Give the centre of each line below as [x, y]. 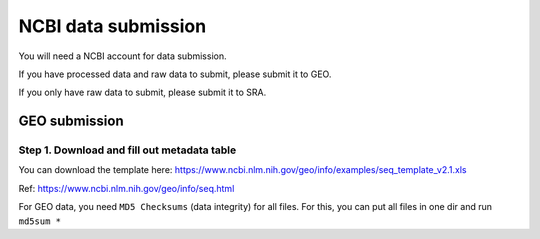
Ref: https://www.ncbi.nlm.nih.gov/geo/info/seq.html [126, 188]
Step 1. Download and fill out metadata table [127, 150]
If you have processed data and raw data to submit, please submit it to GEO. [175, 74]
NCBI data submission [112, 26]
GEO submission [71, 121]
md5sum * [40, 221]
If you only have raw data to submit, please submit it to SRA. [142, 92]
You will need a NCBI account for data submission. [122, 56]
